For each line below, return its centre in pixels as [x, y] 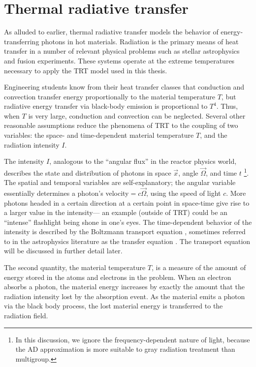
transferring [22, 41]
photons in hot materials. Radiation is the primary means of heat [140, 41]
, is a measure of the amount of [199, 267]
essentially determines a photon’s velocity [66, 193]
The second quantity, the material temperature [75, 267]
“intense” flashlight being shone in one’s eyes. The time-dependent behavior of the [128, 222]
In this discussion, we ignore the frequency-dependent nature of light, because [133, 339]
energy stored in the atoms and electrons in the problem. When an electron [118, 277]
